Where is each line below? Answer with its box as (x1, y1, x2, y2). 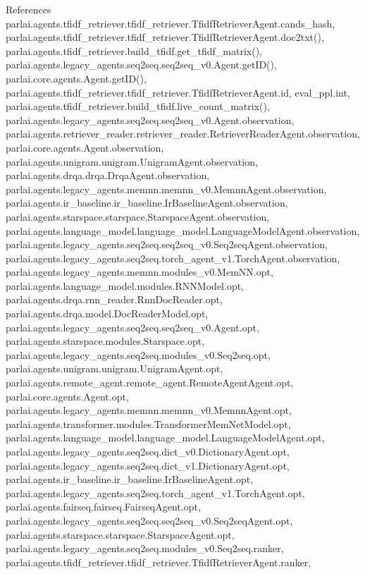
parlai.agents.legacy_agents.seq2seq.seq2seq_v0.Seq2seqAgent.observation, (6, 237, 328, 252)
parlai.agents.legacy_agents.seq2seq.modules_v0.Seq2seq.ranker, (6, 541, 284, 556)
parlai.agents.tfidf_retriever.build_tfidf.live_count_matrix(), (6, 99, 270, 114)
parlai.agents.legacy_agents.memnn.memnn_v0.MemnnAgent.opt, (6, 403, 292, 417)
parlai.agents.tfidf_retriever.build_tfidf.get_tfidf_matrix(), (6, 43, 262, 58)
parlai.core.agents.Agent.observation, (6, 140, 164, 154)
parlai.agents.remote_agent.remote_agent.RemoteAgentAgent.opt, (6, 375, 294, 390)
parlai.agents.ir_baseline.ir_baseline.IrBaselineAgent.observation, (6, 195, 288, 210)
